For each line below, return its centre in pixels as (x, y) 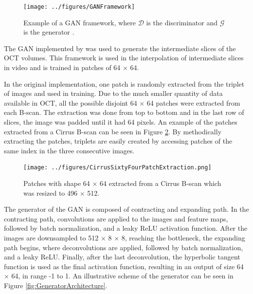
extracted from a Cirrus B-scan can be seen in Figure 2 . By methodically (113, 131)
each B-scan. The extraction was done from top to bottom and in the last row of (124, 112)
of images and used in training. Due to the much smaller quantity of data (113, 93)
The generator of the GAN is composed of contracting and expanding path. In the (126, 209)
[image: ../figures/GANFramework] (79, 7)
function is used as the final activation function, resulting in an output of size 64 (124, 266)
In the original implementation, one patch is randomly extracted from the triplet (124, 83)
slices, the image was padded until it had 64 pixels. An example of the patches (121, 122)
